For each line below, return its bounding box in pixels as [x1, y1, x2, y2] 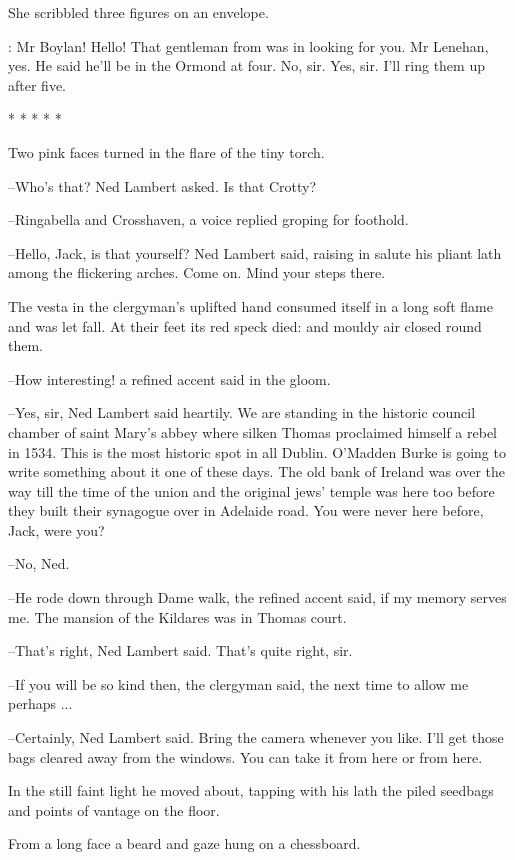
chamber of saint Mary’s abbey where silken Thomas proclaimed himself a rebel [8, 421, 498, 442]
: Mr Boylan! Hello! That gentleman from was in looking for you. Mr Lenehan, [8, 35, 489, 56]
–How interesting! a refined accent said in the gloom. [8, 368, 331, 389]
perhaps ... [8, 693, 73, 714]
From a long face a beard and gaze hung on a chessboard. [8, 833, 361, 854]
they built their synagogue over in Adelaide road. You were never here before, [8, 500, 484, 521]
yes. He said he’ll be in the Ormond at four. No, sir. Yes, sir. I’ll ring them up [8, 55, 485, 76]
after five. [8, 74, 66, 95]
